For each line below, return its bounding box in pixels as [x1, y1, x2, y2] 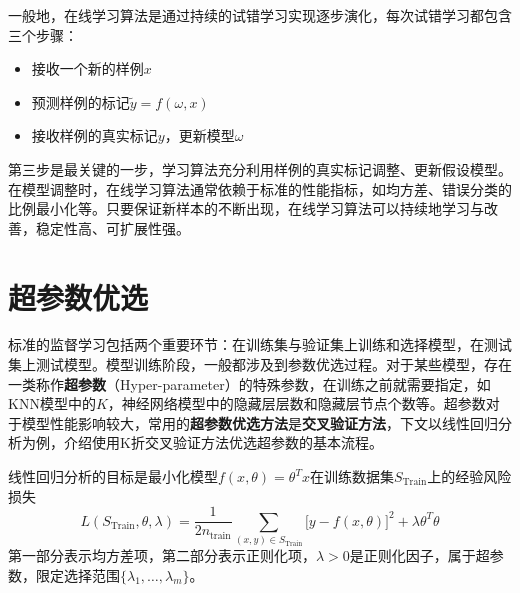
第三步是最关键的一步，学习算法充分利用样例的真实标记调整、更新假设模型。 [8, 158, 512, 179]
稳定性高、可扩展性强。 [35, 217, 190, 238]
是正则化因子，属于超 [349, 545, 490, 566]
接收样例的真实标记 [31, 125, 158, 146]
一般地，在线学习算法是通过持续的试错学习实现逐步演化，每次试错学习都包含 [8, 5, 512, 25]
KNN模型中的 [8, 393, 96, 414]
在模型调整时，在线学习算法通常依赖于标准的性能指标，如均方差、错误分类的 [8, 178, 512, 199]
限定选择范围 [35, 564, 120, 585]
